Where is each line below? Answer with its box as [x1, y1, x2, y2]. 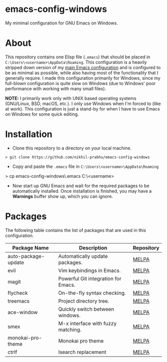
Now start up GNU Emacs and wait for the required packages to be [12, 183, 150, 189]
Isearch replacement [58, 349, 106, 356]
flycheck [7, 289, 28, 296]
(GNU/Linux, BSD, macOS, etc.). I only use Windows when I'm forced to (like [5, 101, 162, 107]
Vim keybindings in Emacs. [58, 267, 121, 274]
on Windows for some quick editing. [5, 111, 79, 117]
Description [79, 244, 108, 251]
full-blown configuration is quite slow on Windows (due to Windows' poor [5, 80, 156, 86]
